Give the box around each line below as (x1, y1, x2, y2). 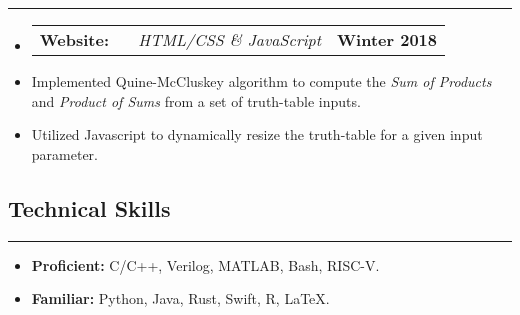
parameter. (31, 143, 98, 164)
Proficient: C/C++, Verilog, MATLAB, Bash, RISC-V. (31, 254, 380, 275)
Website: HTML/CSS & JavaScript (39, 28, 322, 51)
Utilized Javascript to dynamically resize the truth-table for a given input (31, 124, 483, 145)
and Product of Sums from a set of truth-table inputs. (31, 90, 361, 111)
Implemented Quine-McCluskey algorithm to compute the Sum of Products (31, 71, 492, 91)
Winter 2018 (337, 28, 437, 51)
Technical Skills (8, 192, 171, 223)
